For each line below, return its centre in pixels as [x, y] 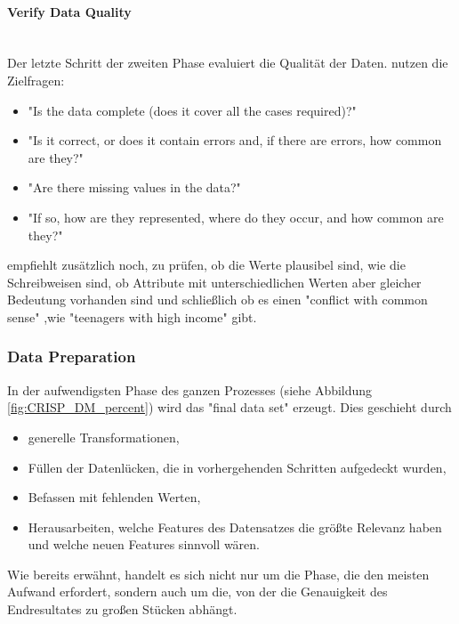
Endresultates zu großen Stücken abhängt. [122, 609]
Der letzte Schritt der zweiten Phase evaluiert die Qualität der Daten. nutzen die [228, 63]
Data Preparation [72, 357]
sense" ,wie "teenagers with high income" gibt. [132, 316]
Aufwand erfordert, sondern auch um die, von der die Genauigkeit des [197, 592]
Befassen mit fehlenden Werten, [114, 497]
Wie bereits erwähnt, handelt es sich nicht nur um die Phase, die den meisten [218, 574]
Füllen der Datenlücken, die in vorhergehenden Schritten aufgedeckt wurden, [237, 467]
